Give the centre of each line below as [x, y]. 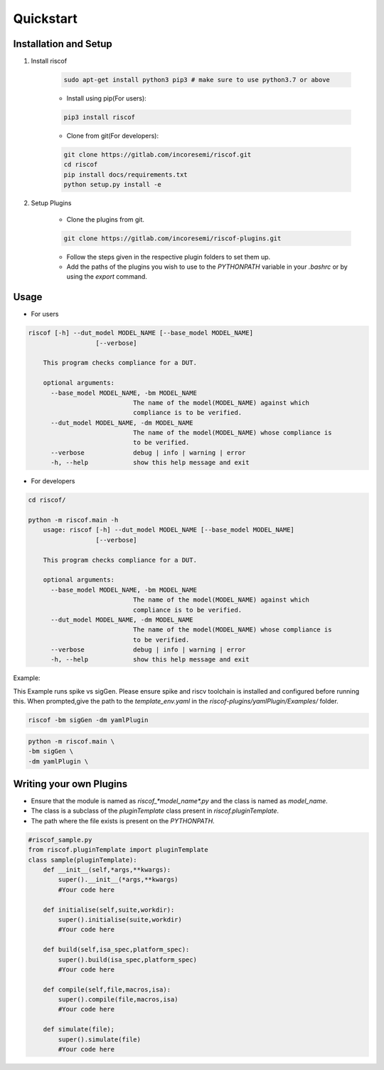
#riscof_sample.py [60, 840]
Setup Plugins [51, 203]
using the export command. [107, 277]
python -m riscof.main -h [73, 520]
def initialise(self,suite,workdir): [109, 910]
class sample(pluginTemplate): [83, 860]
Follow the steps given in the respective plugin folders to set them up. [169, 257]
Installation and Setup [63, 44]
